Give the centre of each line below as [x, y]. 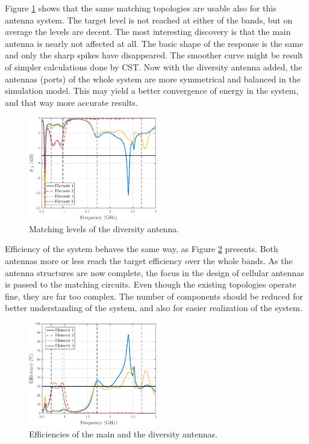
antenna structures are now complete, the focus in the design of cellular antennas [154, 272]
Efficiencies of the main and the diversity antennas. [123, 433]
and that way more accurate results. [71, 102]
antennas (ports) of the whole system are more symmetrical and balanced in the [153, 79]
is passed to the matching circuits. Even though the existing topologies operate [151, 284]
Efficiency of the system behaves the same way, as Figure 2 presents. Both [142, 249]
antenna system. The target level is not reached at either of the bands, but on [149, 20]
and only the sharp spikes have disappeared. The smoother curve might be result [154, 55]
